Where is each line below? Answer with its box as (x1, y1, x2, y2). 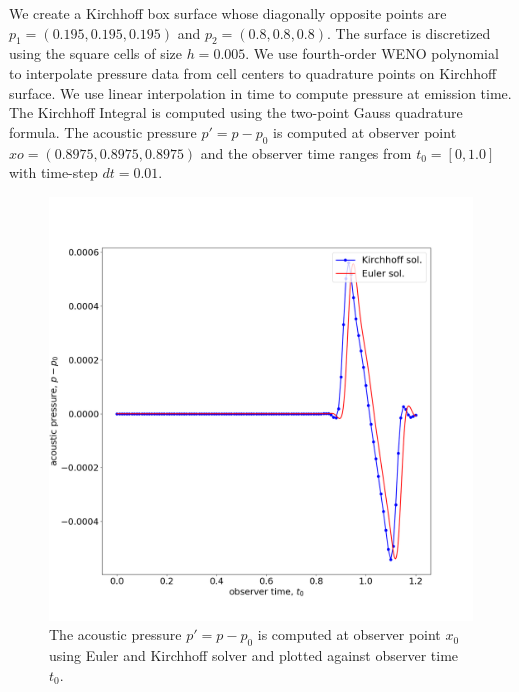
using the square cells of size (9, 43, 182, 64)
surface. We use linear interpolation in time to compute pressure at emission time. (9, 82, 512, 103)
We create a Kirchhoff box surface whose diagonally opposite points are (9, 3, 447, 23)
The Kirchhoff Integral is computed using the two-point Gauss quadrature (9, 102, 463, 123)
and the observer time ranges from (200, 142, 412, 163)
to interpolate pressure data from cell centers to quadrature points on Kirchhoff (9, 62, 497, 83)
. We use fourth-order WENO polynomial (245, 43, 499, 64)
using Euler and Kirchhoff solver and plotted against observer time (49, 645, 459, 666)
